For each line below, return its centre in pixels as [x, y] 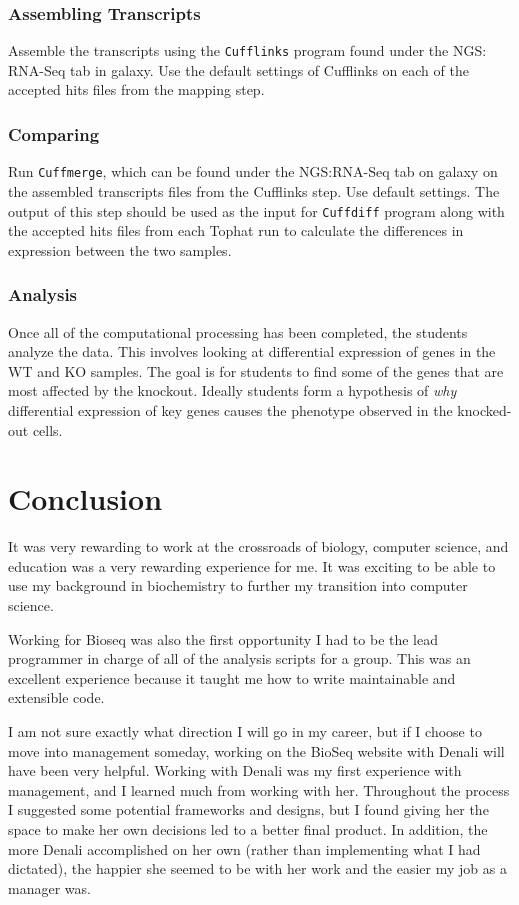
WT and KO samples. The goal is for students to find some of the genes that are [256, 370]
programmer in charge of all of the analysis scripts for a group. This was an [239, 658]
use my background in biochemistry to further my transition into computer [238, 585]
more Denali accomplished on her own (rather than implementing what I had [244, 848]
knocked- [484, 409]
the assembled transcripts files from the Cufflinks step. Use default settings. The [254, 190]
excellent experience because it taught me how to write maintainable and [232, 677]
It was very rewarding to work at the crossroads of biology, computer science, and [258, 546]
